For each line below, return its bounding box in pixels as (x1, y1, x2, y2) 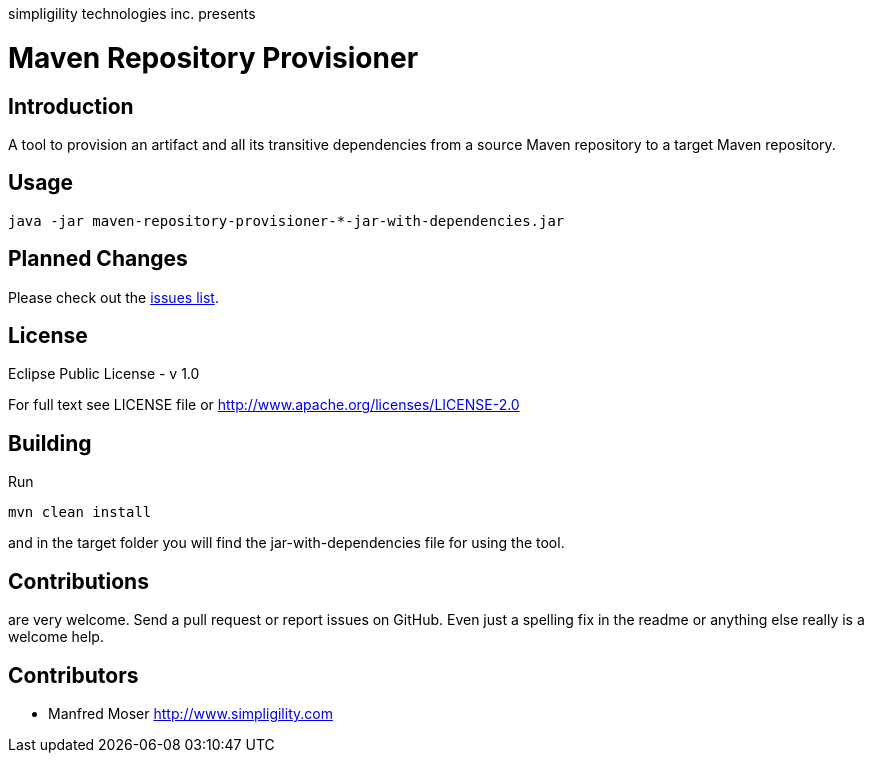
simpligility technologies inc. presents (8, 5, 256, 22)
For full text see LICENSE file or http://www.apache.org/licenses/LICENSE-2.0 (8, 396, 520, 414)
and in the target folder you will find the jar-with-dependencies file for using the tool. (8, 534, 565, 552)
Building (8, 430, 92, 456)
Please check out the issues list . (8, 288, 219, 306)
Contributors (8, 662, 139, 688)
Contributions (8, 568, 149, 594)
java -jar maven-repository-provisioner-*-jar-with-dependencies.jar (8, 212, 565, 229)
